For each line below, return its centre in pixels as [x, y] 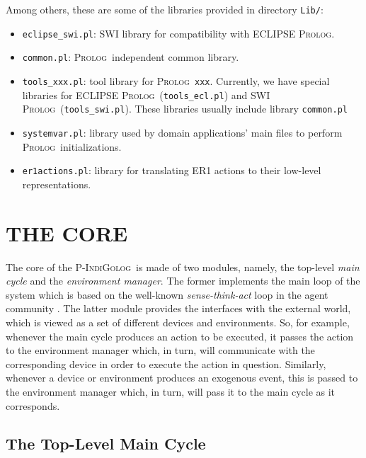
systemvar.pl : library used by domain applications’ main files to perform [182, 132]
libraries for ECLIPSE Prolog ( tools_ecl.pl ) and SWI [146, 95]
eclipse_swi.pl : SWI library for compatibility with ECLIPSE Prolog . [178, 33]
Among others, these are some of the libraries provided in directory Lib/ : [165, 9]
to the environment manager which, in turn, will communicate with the [160, 350]
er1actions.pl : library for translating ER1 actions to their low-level [172, 170]
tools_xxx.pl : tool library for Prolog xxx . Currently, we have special [176, 80]
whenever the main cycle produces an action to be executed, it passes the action [180, 336]
